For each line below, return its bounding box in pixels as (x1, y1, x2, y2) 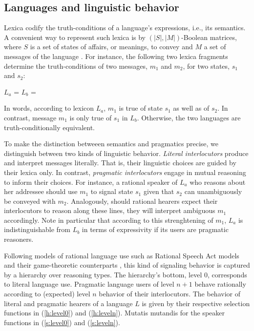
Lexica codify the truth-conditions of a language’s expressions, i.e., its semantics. (4, 22, 246, 33)
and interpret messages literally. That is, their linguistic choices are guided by (4, 157, 236, 168)
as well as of (173, 103, 210, 113)
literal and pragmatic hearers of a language (4, 298, 133, 308)
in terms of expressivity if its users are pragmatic (82, 224, 229, 234)
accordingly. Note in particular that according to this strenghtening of (4, 214, 213, 225)
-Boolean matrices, (181, 32, 237, 42)
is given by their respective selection (142, 298, 250, 308)
